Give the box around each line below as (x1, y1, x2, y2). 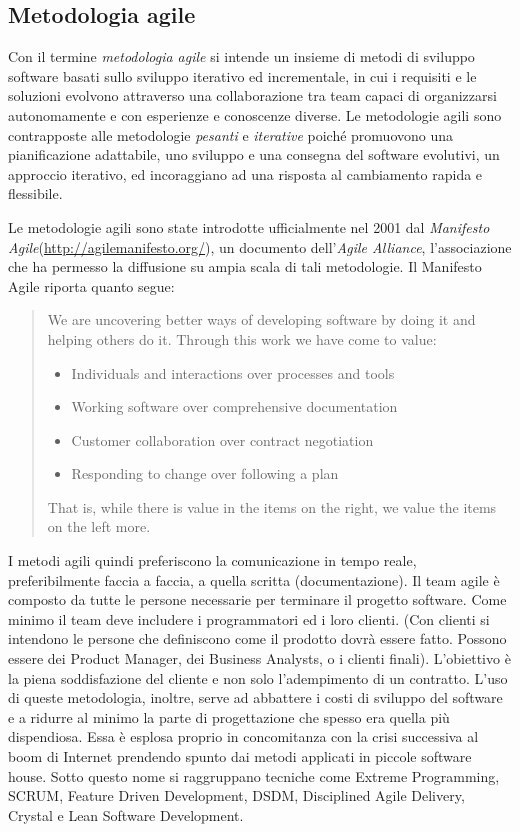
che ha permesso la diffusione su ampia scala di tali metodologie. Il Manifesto (8, 256, 482, 277)
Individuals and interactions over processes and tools (71, 362, 395, 383)
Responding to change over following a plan (71, 463, 339, 484)
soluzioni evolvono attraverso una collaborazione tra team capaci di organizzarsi (8, 85, 497, 106)
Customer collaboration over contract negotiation (71, 429, 374, 450)
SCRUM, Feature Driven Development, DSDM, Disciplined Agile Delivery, (8, 785, 465, 806)
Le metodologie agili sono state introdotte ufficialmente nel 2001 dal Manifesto (8, 216, 490, 237)
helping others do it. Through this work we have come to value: (47, 328, 437, 349)
